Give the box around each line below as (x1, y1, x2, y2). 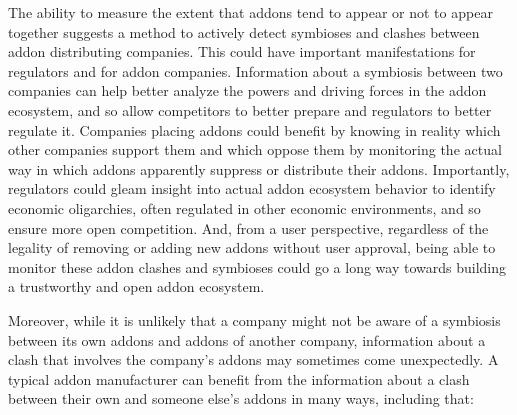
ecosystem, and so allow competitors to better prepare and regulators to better (8, 99, 492, 120)
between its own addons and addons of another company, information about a (8, 329, 486, 350)
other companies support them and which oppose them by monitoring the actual (8, 139, 502, 160)
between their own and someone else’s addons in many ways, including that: (8, 388, 474, 409)
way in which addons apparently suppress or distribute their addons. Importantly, (8, 158, 510, 179)
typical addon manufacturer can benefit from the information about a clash (8, 368, 470, 389)
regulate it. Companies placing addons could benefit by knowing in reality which (8, 119, 501, 140)
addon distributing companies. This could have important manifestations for (8, 41, 476, 62)
